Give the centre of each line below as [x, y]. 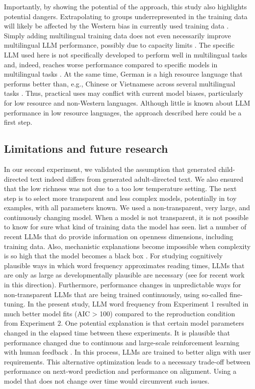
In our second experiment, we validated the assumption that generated [110, 169]
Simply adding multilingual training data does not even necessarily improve [117, 35]
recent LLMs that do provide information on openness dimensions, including [119, 236]
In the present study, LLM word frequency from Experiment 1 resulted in [138, 304]
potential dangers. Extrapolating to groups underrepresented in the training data [126, 16]
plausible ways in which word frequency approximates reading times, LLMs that [124, 265]
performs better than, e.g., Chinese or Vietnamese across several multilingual [120, 83]
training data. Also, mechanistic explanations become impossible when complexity [127, 246]
